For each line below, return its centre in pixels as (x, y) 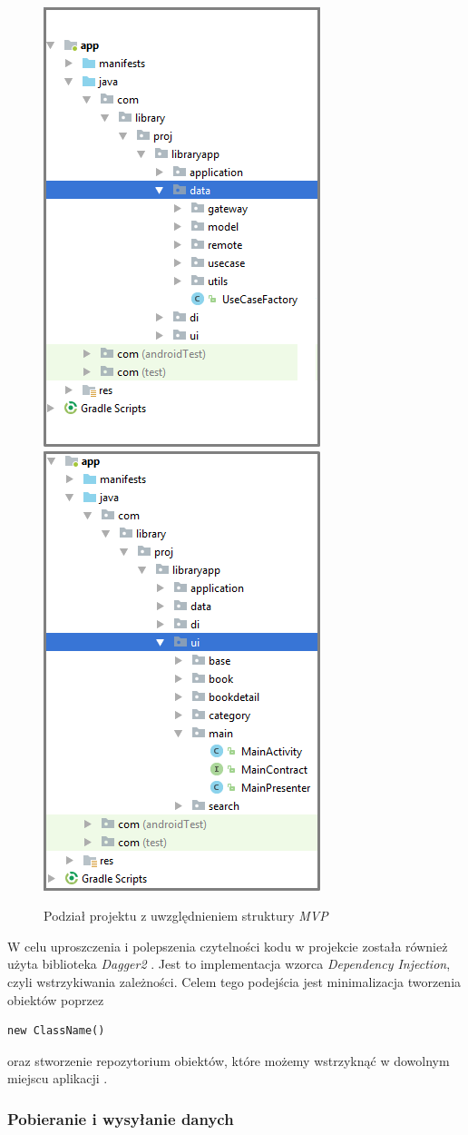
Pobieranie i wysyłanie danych (121, 1118)
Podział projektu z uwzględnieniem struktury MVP (186, 916)
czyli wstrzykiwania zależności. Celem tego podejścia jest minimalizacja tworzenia (234, 981)
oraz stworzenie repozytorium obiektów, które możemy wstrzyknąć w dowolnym (229, 1060)
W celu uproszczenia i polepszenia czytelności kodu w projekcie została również (228, 946)
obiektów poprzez (56, 999)
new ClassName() (56, 1031)
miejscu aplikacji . (58, 1078)
